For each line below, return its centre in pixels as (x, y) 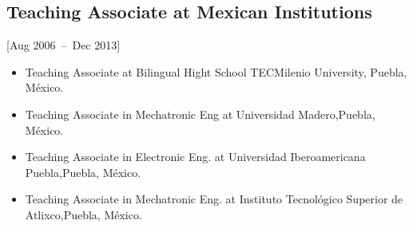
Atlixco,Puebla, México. (83, 214)
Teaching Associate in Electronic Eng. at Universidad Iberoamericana (195, 157)
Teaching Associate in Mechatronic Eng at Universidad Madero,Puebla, (200, 114)
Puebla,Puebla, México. (83, 172)
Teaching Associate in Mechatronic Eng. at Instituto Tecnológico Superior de (214, 199)
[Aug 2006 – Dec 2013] (64, 45)
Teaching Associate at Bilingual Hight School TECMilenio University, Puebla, (216, 71)
